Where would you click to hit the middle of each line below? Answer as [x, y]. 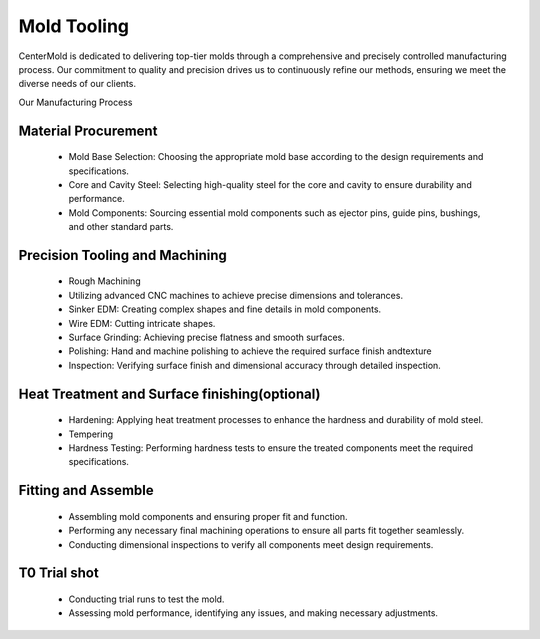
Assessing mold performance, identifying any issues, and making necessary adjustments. [253, 613]
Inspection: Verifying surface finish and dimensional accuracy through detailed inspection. [255, 365]
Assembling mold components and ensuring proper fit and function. [208, 516]
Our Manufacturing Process [75, 102]
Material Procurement [88, 130]
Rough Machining [104, 281]
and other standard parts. [121, 227]
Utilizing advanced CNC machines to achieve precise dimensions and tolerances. [236, 295]
